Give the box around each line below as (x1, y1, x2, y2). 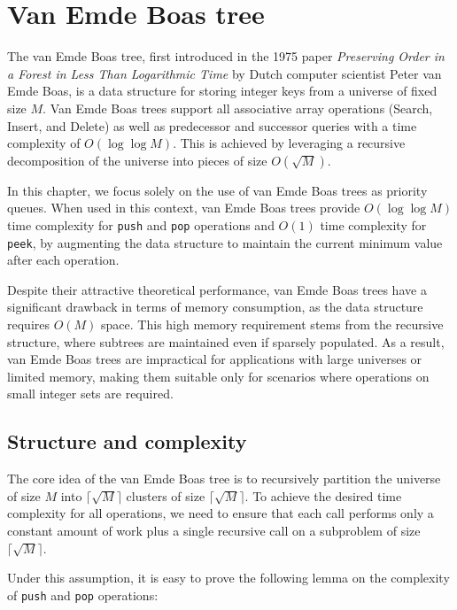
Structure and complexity (7, 428, 247, 455)
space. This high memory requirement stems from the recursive (101, 314, 444, 333)
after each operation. (7, 251, 120, 269)
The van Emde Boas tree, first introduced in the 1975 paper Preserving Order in (7, 47, 445, 66)
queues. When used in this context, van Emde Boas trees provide (7, 198, 360, 217)
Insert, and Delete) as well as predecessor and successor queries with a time (7, 116, 417, 135)
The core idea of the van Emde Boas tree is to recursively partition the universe (7, 469, 441, 488)
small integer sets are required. (7, 384, 174, 403)
